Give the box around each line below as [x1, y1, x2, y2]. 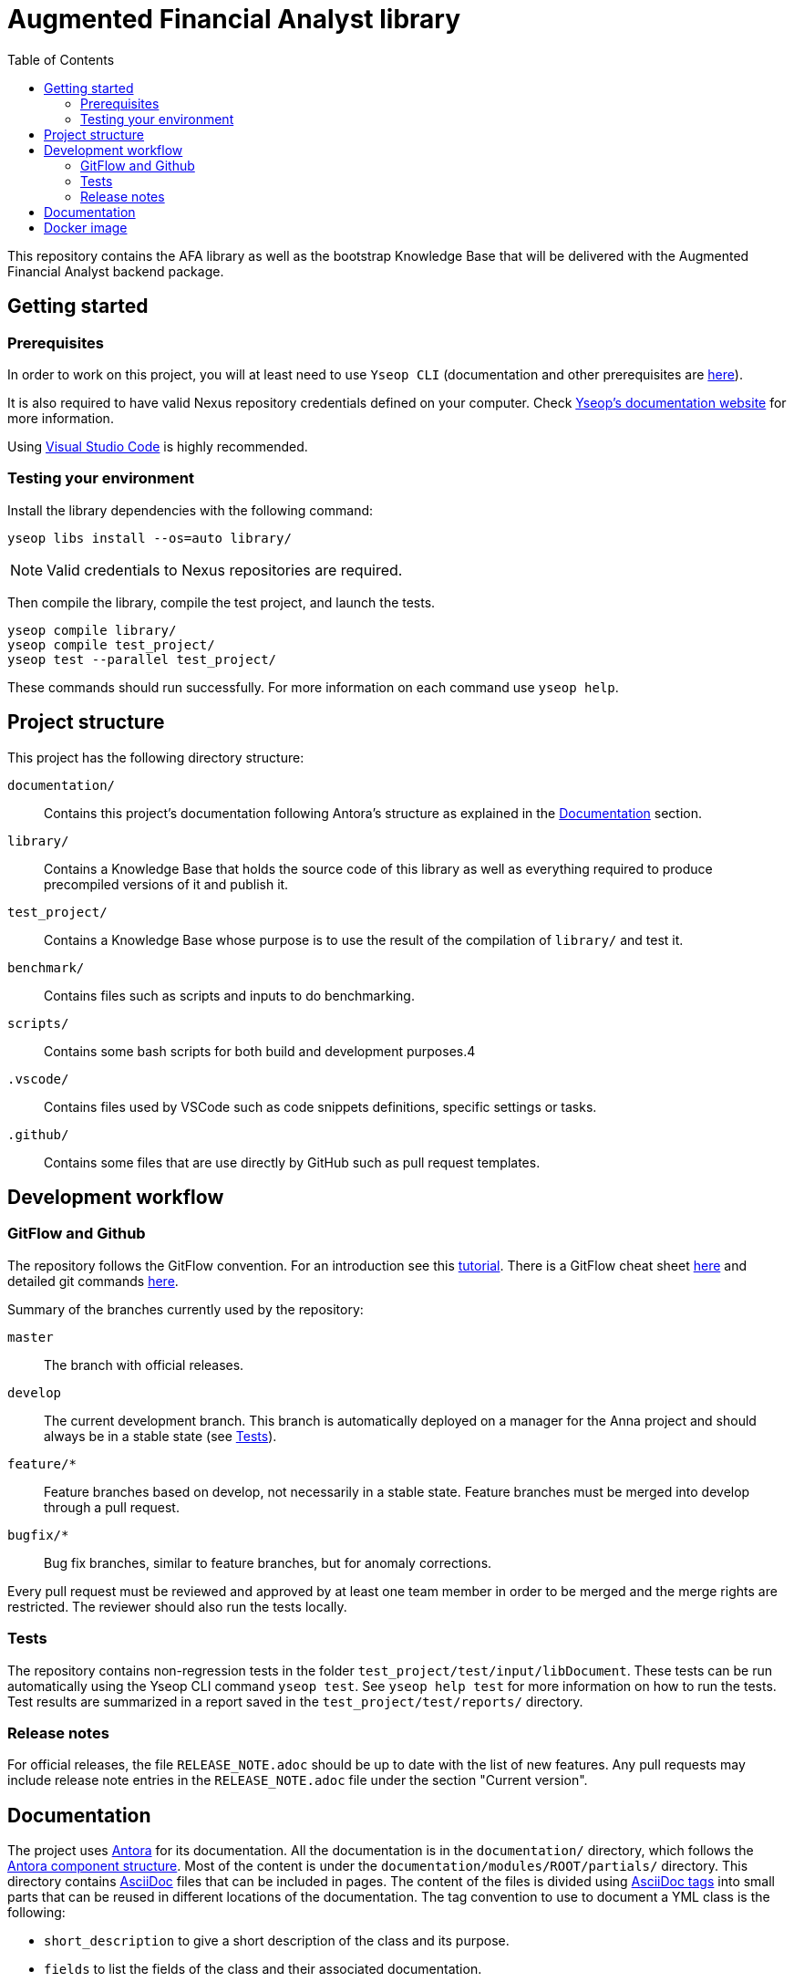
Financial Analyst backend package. [7, 263, 224, 279]
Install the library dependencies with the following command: [7, 502, 374, 518]
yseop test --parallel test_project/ [7, 651, 277, 667]
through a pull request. [44, 1499, 180, 1515]
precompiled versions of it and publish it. [44, 876, 289, 892]
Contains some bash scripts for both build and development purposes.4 [44, 1043, 476, 1059]
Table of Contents [7, 51, 115, 67]
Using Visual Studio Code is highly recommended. [7, 438, 308, 454]
